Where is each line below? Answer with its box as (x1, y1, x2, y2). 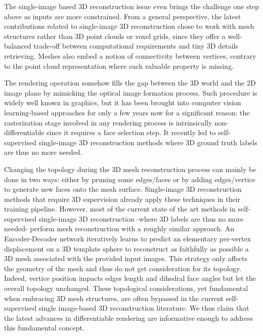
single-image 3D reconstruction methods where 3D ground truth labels (38, 137, 257, 147)
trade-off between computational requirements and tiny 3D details (33, 40, 238, 51)
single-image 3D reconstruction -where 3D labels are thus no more (38, 213, 244, 224)
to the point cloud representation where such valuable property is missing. (4, 60, 234, 71)
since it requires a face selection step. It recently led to (47, 127, 216, 138)
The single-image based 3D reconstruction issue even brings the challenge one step (4, 1, 259, 11)
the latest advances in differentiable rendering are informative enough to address (4, 312, 253, 323)
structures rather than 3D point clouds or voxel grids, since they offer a (4, 30, 226, 41)
